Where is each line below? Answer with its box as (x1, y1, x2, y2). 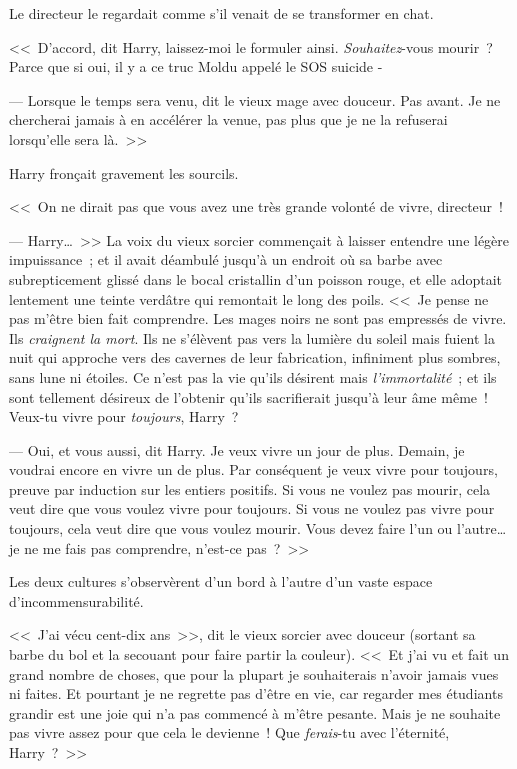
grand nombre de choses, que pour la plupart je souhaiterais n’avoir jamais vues (9, 663, 499, 684)
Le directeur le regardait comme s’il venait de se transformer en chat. (9, 3, 434, 23)
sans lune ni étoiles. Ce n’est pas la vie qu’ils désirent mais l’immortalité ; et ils (9, 366, 497, 387)
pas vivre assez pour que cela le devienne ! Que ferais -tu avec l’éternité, (9, 722, 450, 743)
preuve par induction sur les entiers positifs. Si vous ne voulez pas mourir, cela (9, 478, 491, 499)
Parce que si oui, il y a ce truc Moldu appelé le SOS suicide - (9, 56, 383, 77)
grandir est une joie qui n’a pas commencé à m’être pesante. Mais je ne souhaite (9, 702, 501, 723)
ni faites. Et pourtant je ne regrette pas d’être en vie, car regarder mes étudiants (9, 683, 503, 704)
